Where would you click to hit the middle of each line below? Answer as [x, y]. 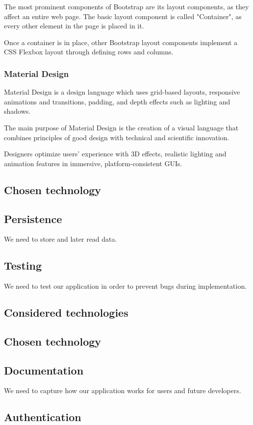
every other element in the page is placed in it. [74, 26]
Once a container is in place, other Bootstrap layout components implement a [121, 42]
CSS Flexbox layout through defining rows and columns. [89, 52]
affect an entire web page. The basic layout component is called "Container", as [123, 16]
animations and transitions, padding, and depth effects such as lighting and [117, 101]
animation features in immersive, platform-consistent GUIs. [93, 163]
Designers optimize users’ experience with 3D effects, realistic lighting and [115, 154]
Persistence [33, 218]
